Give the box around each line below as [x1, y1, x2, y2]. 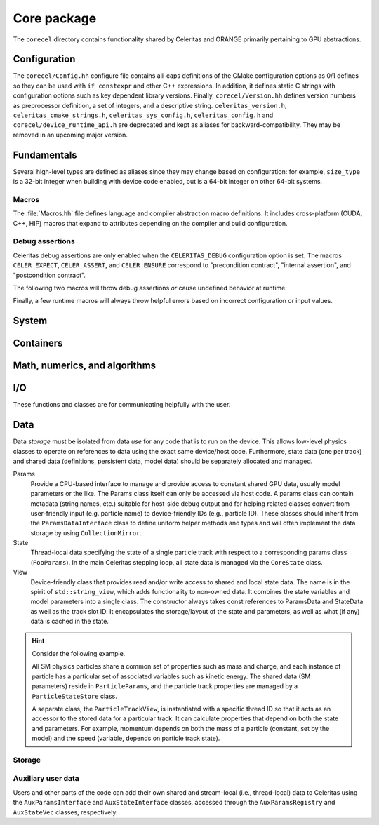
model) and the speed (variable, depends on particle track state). [32, 734, 220, 743]
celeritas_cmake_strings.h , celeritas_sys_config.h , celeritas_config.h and [13, 111, 274, 119]
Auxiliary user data [13, 774, 80, 784]
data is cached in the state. [30, 617, 109, 626]
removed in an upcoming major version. [13, 130, 128, 139]
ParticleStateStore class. [32, 692, 117, 700]
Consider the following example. [32, 650, 126, 657]
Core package [13, 11, 97, 26]
